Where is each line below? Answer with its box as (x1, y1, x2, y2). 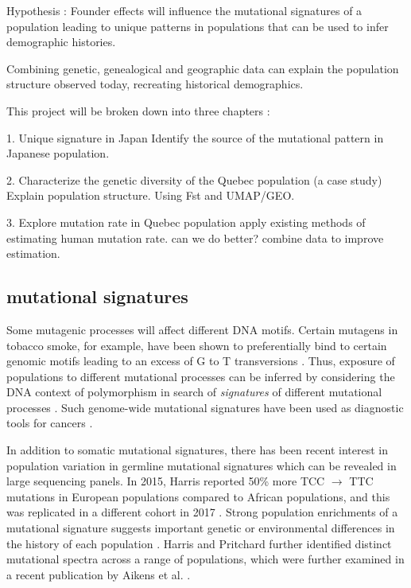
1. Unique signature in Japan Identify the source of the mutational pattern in (6, 129, 384, 146)
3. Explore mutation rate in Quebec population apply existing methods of (6, 213, 366, 230)
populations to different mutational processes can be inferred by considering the (6, 368, 395, 384)
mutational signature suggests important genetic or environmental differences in (6, 520, 395, 536)
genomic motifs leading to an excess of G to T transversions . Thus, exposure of (6, 352, 395, 369)
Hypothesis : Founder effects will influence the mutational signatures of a (6, 2, 363, 18)
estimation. (6, 245, 60, 262)
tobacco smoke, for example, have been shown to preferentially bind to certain (6, 337, 387, 353)
